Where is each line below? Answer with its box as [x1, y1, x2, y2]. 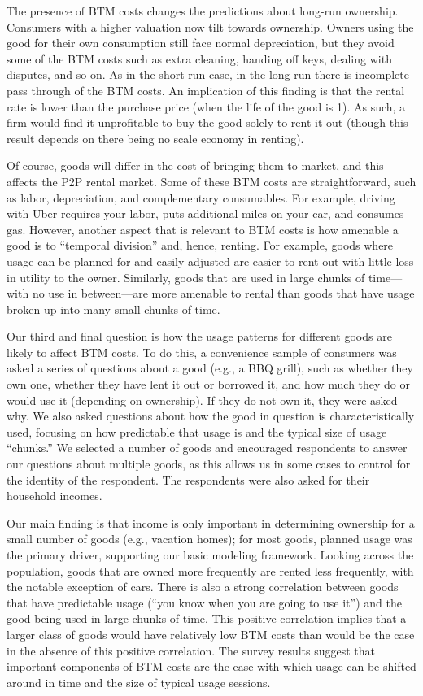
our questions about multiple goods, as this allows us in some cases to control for [7, 455, 411, 472]
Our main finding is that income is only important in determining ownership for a [7, 514, 415, 531]
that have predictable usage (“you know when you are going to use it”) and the [7, 594, 402, 611]
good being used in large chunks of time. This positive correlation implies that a [7, 610, 407, 627]
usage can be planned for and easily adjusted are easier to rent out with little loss [7, 252, 414, 269]
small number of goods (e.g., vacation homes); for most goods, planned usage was [7, 530, 412, 547]
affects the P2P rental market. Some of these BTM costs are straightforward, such [7, 172, 416, 189]
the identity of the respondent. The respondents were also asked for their [7, 471, 370, 488]
